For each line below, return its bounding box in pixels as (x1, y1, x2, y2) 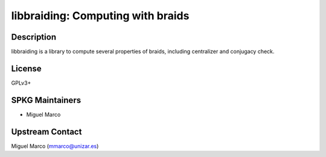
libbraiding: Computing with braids (11, 9, 190, 22)
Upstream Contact (11, 126, 82, 137)
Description (11, 32, 57, 42)
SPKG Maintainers (11, 95, 81, 105)
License (11, 63, 42, 73)
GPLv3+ (11, 79, 31, 87)
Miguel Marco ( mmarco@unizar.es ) (11, 142, 99, 150)
